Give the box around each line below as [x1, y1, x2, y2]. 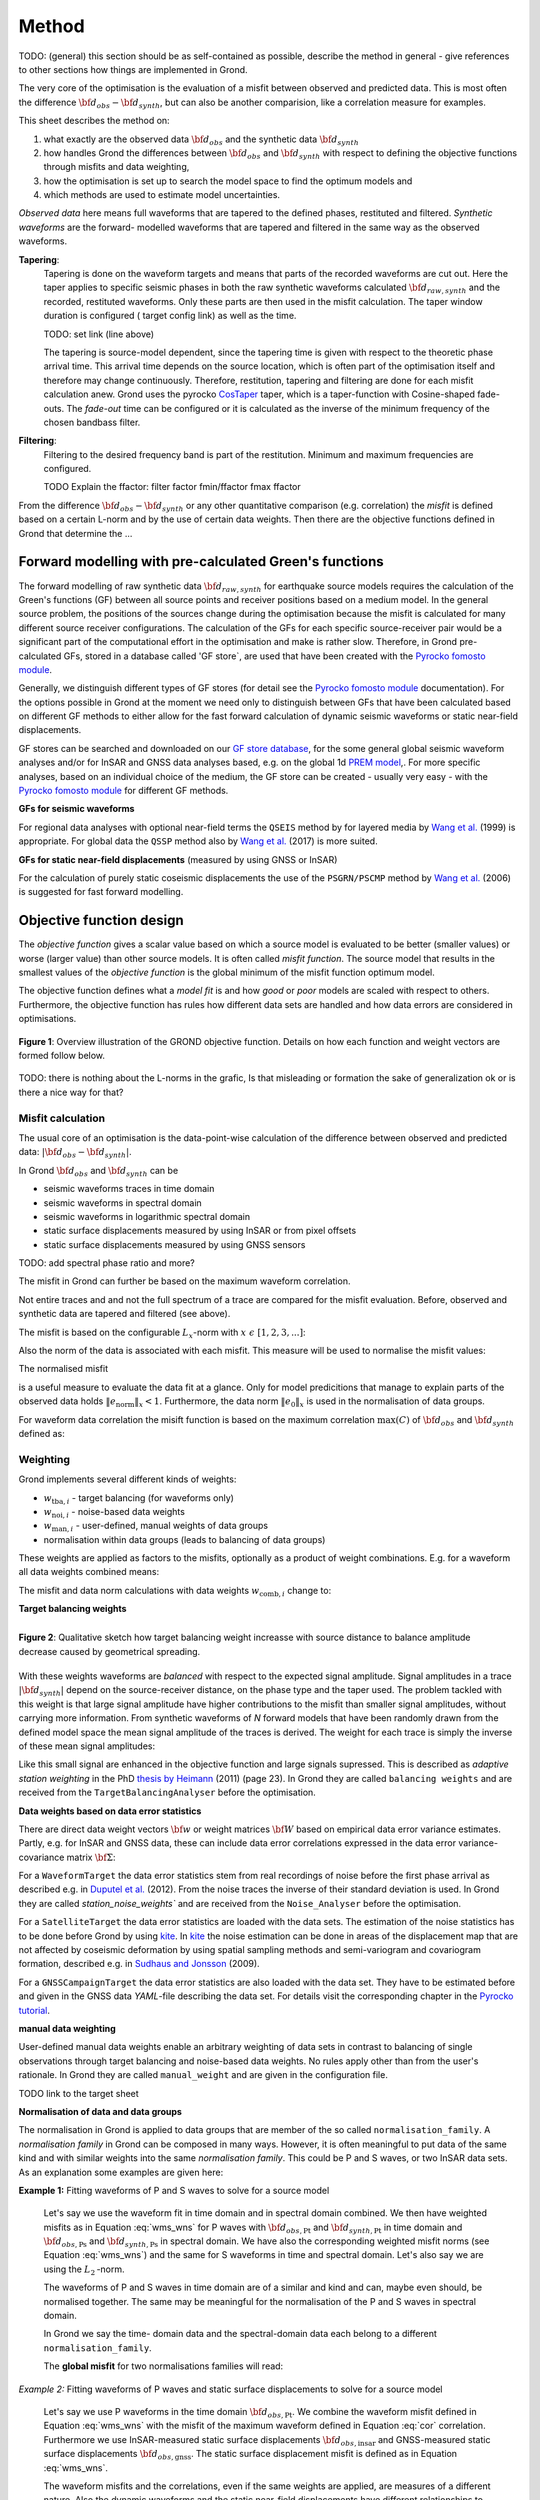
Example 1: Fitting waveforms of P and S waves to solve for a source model [18, 2184, 330, 2196]
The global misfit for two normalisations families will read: [43, 2360, 284, 2372]
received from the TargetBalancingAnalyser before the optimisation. [18, 1786, 317, 1799]
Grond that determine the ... [18, 527, 133, 539]
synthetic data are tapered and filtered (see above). [18, 1308, 231, 1320]
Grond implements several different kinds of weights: [18, 1473, 237, 1485]
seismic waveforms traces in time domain [43, 1183, 215, 1195]
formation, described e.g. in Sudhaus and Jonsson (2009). [18, 1958, 260, 1970]
